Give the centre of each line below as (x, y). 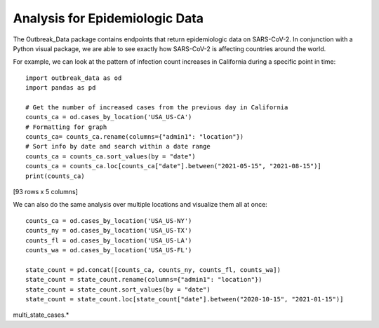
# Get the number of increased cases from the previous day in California (157, 107)
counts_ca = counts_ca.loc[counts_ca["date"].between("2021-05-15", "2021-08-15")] (174, 166)
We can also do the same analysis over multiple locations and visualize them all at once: (140, 205)
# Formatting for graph (66, 127)
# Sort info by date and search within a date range (118, 146)
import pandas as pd (61, 88)
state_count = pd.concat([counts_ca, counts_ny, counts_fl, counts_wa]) (153, 269)
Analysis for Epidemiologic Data (108, 18)
